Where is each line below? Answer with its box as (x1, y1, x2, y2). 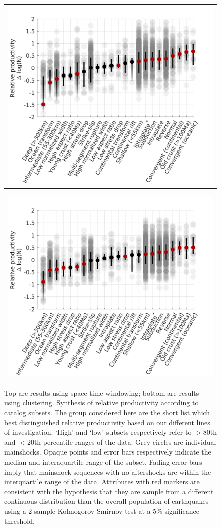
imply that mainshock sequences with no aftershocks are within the (4, 466, 211, 477)
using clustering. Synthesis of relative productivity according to (4, 397, 199, 408)
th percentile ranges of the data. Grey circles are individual (34, 436, 216, 447)
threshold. (4, 515, 35, 526)
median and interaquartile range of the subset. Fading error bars (4, 456, 202, 467)
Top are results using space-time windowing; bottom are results (4, 387, 199, 398)
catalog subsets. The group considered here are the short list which (4, 407, 210, 417)
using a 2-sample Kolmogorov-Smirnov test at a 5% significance (4, 505, 199, 516)
